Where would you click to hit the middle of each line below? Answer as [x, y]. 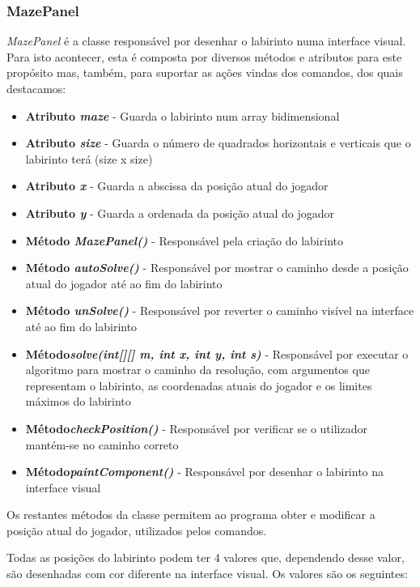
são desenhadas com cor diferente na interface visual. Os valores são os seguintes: [207, 574]
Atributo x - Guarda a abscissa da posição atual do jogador [177, 186]
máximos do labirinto [78, 401]
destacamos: [36, 88]
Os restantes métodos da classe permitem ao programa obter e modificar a [191, 515]
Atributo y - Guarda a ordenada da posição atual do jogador [180, 213]
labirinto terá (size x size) [89, 158]
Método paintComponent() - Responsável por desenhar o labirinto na [205, 472]
